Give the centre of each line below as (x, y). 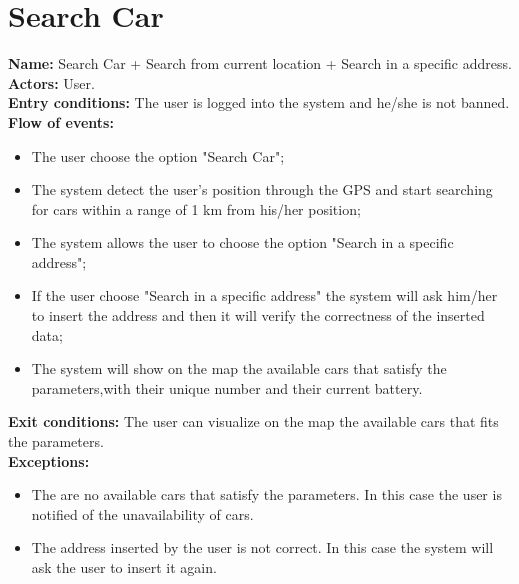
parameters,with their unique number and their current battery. (227, 387)
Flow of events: (61, 121)
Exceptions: (49, 460)
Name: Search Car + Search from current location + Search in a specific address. (260, 63)
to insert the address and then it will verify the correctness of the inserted (258, 315)
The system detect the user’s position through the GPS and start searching (262, 189)
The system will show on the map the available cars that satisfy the (239, 368)
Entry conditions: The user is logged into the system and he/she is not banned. (259, 102)
